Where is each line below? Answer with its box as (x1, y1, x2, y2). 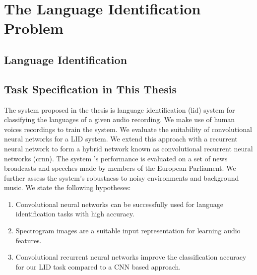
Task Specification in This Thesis (4, 81, 177, 96)
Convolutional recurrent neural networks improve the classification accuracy (15, 252, 247, 262)
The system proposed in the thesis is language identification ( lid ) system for (4, 104, 235, 115)
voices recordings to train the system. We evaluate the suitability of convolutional (4, 124, 252, 134)
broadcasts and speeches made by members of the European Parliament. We (4, 163, 236, 173)
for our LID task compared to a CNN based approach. (15, 261, 181, 272)
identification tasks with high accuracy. (15, 208, 134, 219)
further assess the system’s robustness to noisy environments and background (4, 172, 239, 183)
